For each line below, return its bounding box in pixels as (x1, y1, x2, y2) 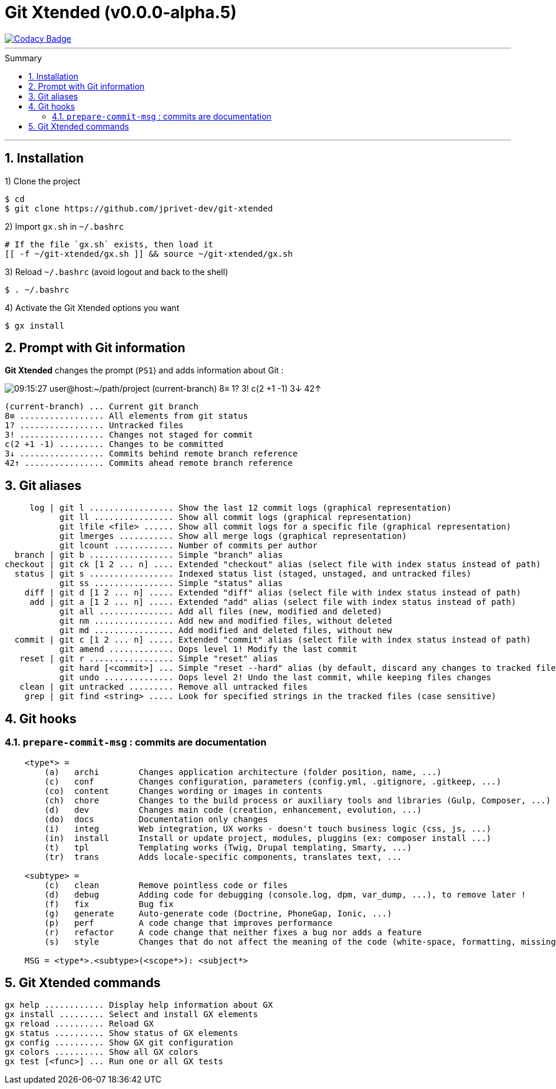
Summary (5, 52, 42, 63)
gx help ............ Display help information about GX (5, 1000, 273, 1010)
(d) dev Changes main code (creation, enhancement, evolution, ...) (44, 805, 422, 815)
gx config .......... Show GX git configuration (5, 1038, 233, 1048)
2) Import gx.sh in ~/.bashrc (5, 221, 124, 231)
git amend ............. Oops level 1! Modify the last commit (59, 644, 358, 654)
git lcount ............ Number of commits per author (59, 541, 318, 551)
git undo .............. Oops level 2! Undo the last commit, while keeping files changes (59, 673, 492, 683)
